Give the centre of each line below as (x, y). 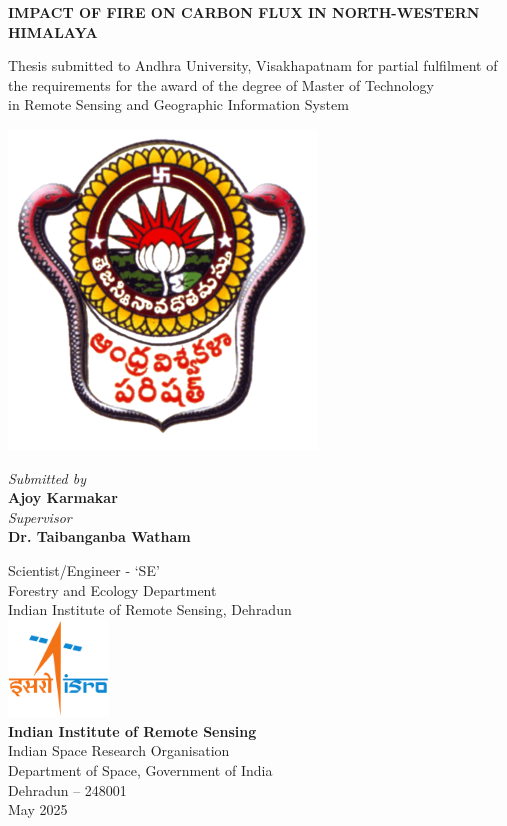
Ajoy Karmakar (63, 497)
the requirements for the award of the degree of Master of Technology (221, 84)
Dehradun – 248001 (67, 789)
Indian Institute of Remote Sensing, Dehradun (150, 609)
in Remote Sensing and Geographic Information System (178, 104)
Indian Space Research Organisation (119, 750)
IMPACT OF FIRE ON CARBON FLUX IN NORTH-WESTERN (244, 12)
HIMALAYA (53, 31)
